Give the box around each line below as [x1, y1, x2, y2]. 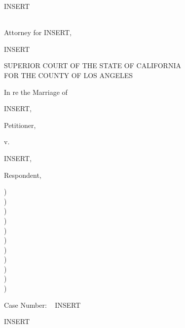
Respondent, [4, 169, 41, 180]
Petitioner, [4, 120, 36, 130]
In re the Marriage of [4, 86, 68, 97]
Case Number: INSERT [4, 299, 81, 310]
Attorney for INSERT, [4, 27, 72, 38]
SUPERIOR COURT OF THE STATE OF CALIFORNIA [4, 60, 181, 71]
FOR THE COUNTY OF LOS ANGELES [4, 70, 133, 80]
